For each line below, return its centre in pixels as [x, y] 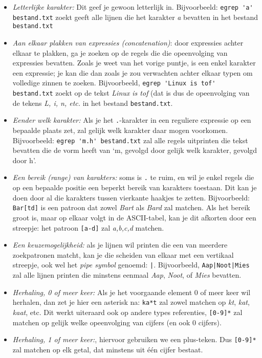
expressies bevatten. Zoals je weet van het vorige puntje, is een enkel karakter [134, 63]
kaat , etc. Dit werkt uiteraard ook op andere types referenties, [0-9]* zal [127, 312]
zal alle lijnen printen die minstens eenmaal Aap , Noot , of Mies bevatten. [127, 275]
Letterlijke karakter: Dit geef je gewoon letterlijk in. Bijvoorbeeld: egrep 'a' [133, 7]
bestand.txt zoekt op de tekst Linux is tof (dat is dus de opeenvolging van [131, 93]
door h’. [24, 160]
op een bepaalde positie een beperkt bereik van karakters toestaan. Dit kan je [135, 187]
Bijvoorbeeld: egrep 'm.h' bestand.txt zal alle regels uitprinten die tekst [130, 140]
